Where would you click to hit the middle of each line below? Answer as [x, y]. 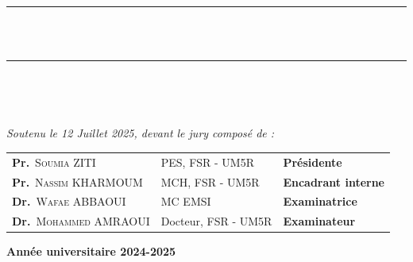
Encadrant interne [334, 181]
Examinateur [319, 221]
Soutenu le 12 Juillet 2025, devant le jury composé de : [141, 133]
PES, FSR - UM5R [207, 162]
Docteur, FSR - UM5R [216, 221]
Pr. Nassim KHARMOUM [77, 181]
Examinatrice [320, 201]
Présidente [313, 162]
